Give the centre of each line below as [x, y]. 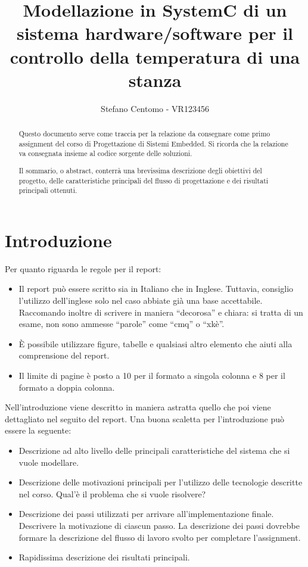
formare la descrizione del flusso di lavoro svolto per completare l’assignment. [160, 537]
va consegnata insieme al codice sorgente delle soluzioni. [105, 153]
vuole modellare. [49, 462]
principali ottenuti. [48, 190]
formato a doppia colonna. [67, 387]
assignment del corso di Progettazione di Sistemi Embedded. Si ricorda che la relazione [153, 143]
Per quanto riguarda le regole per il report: [83, 268]
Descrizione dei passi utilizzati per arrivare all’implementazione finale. [146, 514]
